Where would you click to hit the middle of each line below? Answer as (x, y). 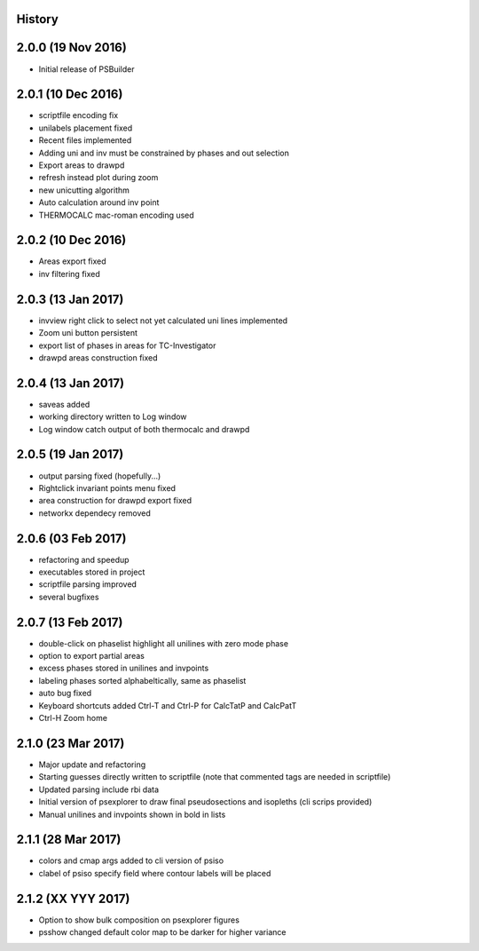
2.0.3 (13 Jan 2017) (70, 299)
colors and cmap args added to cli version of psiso (131, 860)
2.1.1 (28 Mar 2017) (69, 840)
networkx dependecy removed (94, 513)
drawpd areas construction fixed (98, 357)
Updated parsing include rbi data (99, 789)
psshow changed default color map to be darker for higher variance (162, 932)
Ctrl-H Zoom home (73, 718)
